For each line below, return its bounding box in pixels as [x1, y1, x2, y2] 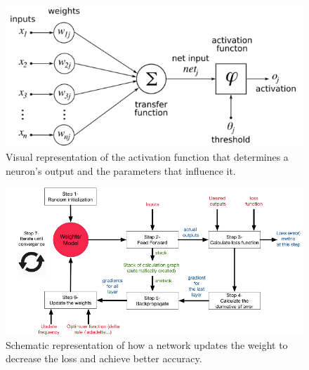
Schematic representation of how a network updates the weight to [6, 337, 288, 352]
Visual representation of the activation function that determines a [6, 149, 289, 164]
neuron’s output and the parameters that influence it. [6, 163, 236, 178]
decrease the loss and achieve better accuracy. [6, 351, 202, 366]
